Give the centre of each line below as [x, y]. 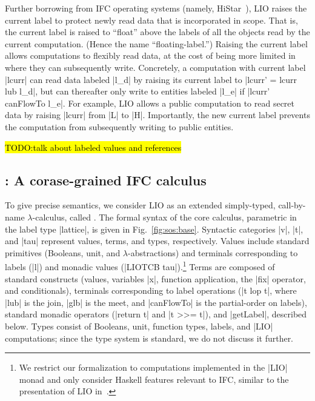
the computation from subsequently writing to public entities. [119, 126]
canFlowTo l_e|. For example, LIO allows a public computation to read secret [150, 103]
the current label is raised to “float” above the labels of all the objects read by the [157, 32]
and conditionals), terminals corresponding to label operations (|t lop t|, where [151, 290]
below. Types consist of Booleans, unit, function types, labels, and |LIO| [139, 326]
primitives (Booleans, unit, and [63, 252]
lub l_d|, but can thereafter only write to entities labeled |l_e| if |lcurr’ [138, 91]
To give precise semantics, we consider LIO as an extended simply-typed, [140, 205]
